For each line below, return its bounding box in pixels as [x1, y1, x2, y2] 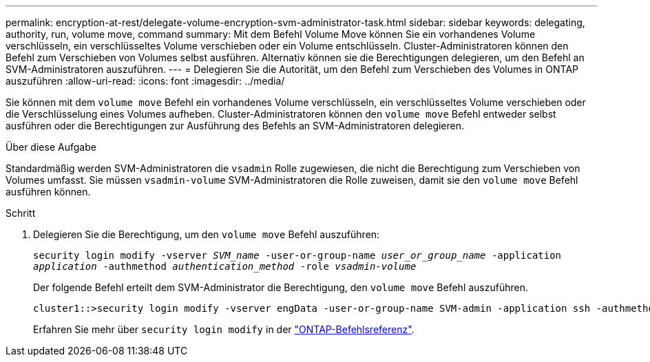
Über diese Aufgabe [6, 141, 96, 153]
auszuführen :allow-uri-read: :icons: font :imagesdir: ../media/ [6, 75, 285, 87]
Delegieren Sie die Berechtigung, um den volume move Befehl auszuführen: [33, 228, 380, 240]
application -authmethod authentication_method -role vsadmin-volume [33, 261, 417, 272]
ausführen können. [6, 186, 91, 198]
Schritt [6, 207, 36, 219]
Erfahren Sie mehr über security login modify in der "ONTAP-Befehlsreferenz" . [33, 323, 415, 335]
